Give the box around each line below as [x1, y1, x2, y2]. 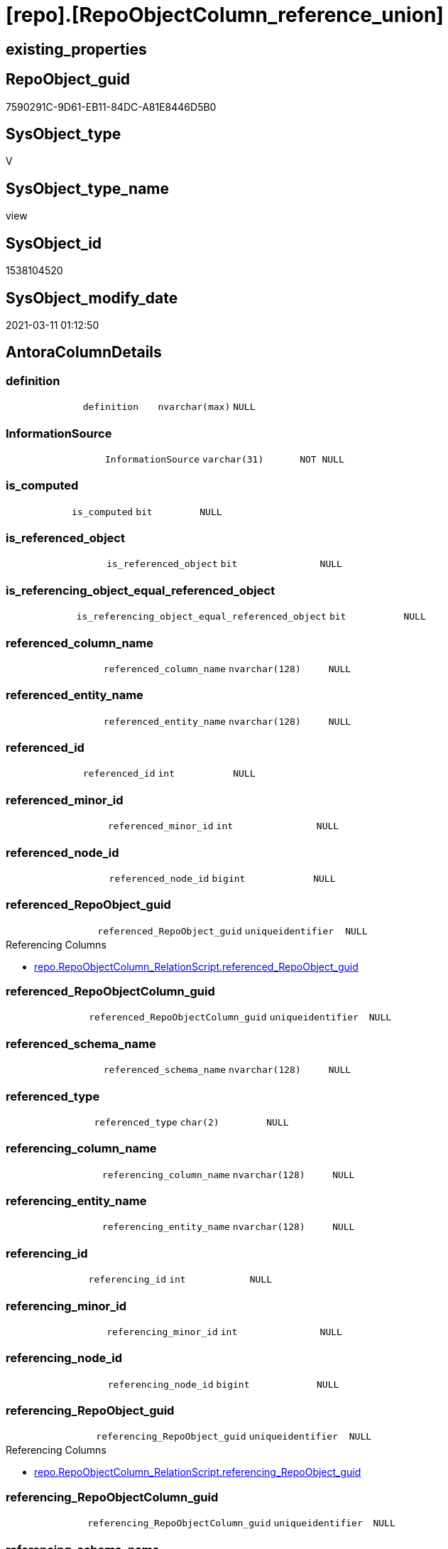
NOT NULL [300, 453, 344, 465]
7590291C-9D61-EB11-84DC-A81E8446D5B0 [6, 100, 217, 113]
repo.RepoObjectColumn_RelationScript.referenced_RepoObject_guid [34, 960, 359, 973]
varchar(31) [202, 453, 264, 465]
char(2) [180, 1116, 219, 1128]
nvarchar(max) [158, 401, 231, 413]
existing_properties [6, 40, 147, 58]
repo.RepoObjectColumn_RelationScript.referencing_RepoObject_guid [34, 1466, 361, 1479]
